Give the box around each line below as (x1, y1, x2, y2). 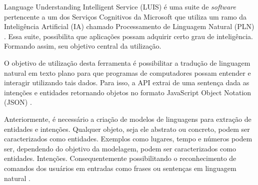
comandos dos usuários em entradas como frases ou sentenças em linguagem (4, 162, 236, 173)
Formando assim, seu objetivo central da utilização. (4, 41, 161, 51)
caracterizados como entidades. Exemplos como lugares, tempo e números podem (4, 133, 252, 144)
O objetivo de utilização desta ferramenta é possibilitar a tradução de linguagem (4, 57, 250, 68)
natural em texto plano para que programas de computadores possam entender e (4, 67, 251, 78)
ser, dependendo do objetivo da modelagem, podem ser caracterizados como (4, 143, 236, 153)
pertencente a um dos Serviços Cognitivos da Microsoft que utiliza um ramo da (4, 11, 247, 22)
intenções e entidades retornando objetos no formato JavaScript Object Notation (4, 87, 251, 97)
